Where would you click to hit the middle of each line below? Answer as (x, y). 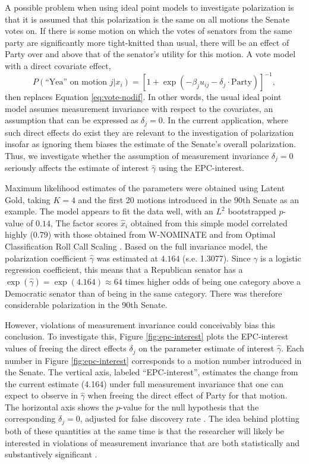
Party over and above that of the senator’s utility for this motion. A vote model (150, 54)
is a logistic (281, 258)
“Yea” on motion (76, 82)
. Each (293, 348)
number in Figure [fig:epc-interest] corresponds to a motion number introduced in (153, 360)
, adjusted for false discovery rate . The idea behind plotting (190, 418)
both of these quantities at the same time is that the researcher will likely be (144, 430)
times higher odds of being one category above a (213, 281)
